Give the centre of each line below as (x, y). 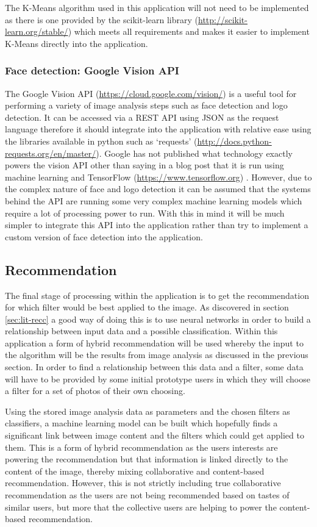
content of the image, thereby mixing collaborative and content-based (135, 471)
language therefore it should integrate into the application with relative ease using (158, 129)
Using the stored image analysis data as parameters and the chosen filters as (148, 411)
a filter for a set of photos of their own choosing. (95, 391)
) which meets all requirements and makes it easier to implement (189, 31)
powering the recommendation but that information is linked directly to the (147, 459)
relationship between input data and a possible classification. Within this (141, 331)
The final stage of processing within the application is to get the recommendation (157, 295)
